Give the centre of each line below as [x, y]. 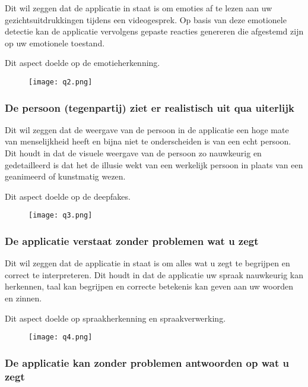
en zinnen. [23, 298]
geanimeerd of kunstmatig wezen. [65, 176]
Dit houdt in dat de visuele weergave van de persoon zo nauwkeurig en [133, 153]
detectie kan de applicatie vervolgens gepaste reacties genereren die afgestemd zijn [154, 31]
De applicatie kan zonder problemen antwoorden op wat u [147, 362]
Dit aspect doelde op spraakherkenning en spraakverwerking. [115, 318]
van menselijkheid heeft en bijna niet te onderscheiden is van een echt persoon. [148, 141]
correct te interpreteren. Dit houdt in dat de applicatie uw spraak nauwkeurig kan [154, 274]
